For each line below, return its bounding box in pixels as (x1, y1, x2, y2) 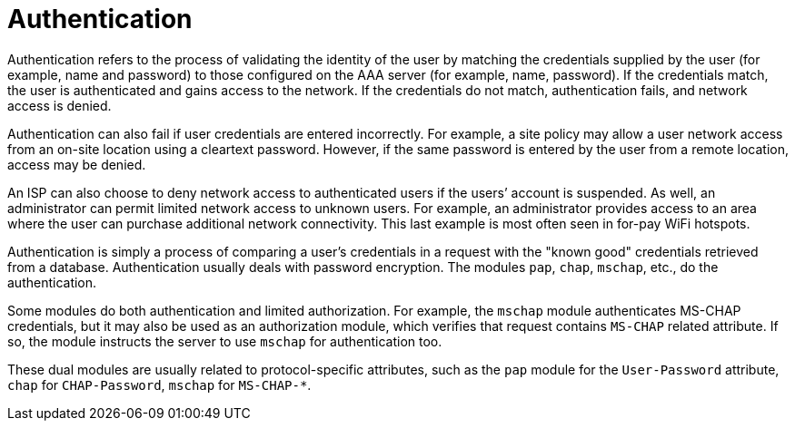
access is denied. (7, 97, 112, 113)
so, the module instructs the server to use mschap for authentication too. (7, 333, 442, 349)
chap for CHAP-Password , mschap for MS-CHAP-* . (7, 376, 312, 393)
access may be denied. (7, 156, 146, 172)
